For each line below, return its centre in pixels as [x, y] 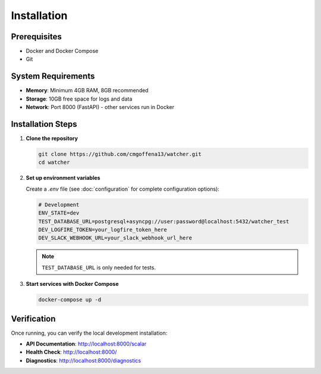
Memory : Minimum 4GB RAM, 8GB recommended [87, 91]
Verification [33, 319]
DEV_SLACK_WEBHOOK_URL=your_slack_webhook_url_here [115, 238]
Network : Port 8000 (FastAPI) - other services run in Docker [100, 107]
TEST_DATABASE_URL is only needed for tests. [99, 267]
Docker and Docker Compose [62, 51]
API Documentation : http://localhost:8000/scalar [86, 344]
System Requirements [53, 77]
